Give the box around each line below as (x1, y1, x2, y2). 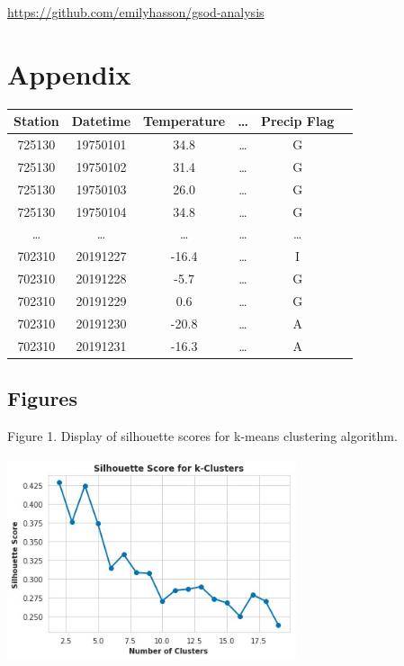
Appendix (7, 55, 131, 92)
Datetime (71, 112, 131, 130)
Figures (7, 384, 77, 412)
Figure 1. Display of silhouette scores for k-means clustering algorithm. (7, 426, 398, 445)
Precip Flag (260, 112, 335, 130)
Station (13, 112, 59, 130)
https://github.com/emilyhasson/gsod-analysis (7, 3, 265, 21)
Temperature (143, 112, 226, 130)
